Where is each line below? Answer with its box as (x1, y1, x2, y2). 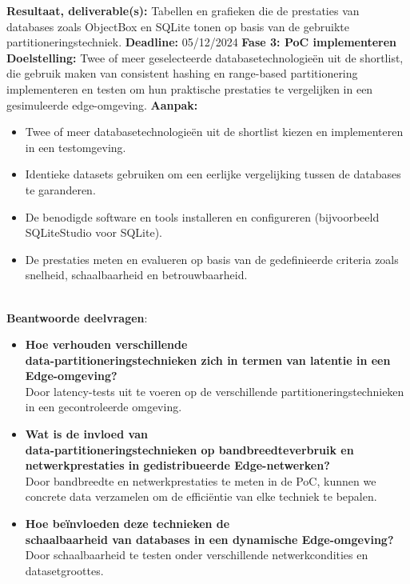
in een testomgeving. (25, 138, 126, 155)
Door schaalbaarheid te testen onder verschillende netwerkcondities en (25, 546, 368, 563)
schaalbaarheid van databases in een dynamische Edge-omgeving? (25, 530, 394, 547)
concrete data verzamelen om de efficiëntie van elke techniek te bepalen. (25, 488, 377, 505)
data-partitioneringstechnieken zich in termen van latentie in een (25, 351, 391, 368)
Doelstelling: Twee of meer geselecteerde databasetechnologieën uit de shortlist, (6, 49, 404, 66)
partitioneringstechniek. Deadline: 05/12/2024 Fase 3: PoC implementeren (6, 34, 397, 50)
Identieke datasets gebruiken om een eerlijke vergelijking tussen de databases (25, 166, 401, 182)
